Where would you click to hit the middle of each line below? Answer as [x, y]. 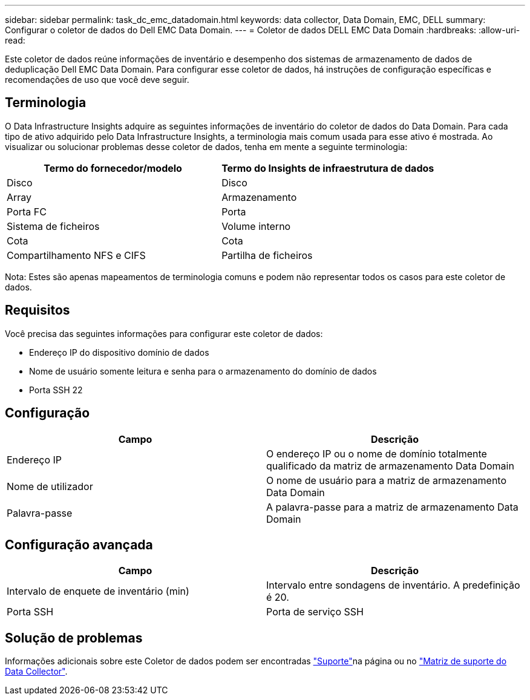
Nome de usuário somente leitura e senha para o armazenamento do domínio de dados [203, 371]
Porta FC [27, 211]
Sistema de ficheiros [53, 226]
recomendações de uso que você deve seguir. [97, 80]
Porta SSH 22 [56, 390]
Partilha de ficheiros [267, 255]
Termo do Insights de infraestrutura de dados [328, 168]
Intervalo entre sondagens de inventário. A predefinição [393, 585]
